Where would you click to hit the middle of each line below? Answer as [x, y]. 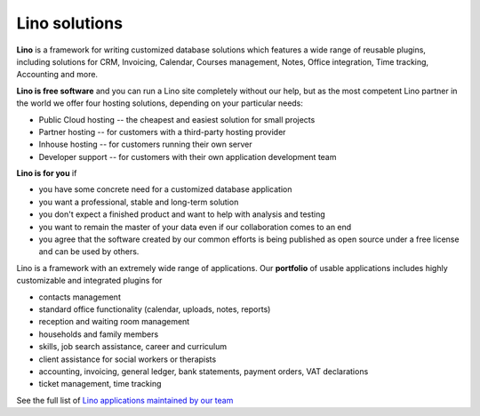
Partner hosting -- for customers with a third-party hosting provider [162, 132]
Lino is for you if [47, 173]
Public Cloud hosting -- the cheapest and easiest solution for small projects [177, 119]
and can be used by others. [89, 252]
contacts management [80, 297]
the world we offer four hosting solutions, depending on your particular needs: [160, 103]
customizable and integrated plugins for [89, 281]
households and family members [99, 334]
